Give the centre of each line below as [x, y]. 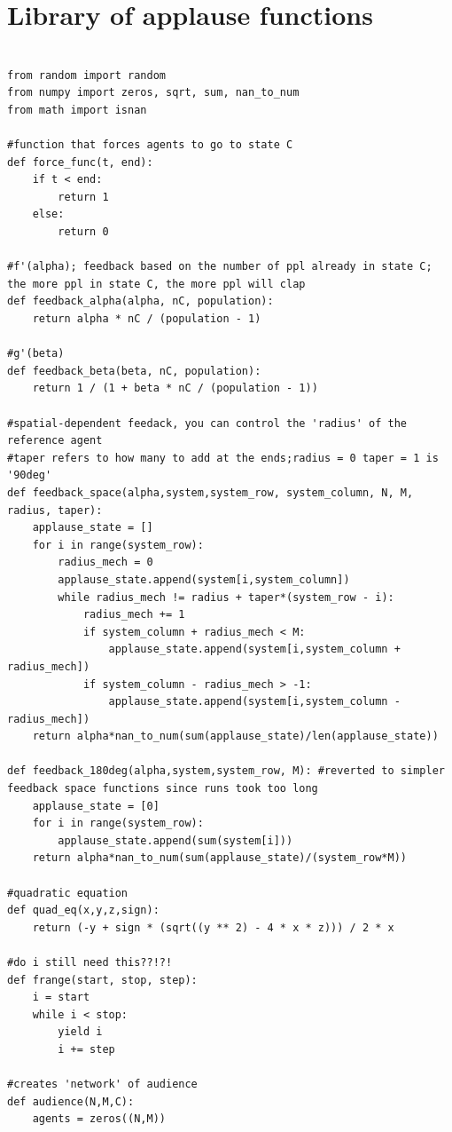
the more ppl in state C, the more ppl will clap [156, 284]
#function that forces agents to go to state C [150, 145]
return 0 [83, 232]
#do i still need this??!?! [90, 962]
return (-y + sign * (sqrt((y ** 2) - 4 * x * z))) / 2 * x [213, 927]
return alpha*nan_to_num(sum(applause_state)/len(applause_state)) [235, 736]
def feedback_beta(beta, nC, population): [134, 371]
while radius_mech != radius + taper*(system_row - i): [226, 597]
